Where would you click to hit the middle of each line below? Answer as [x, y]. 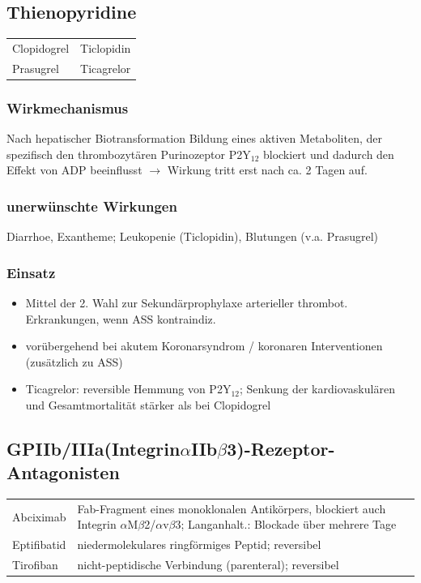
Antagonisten [63, 472]
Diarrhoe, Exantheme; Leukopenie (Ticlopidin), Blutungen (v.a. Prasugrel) [193, 236]
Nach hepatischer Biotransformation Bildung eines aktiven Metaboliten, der [194, 138]
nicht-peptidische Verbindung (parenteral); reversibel [208, 565]
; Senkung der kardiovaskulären [317, 389]
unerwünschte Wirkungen [92, 206]
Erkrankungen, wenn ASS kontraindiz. [121, 318]
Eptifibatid [39, 544]
